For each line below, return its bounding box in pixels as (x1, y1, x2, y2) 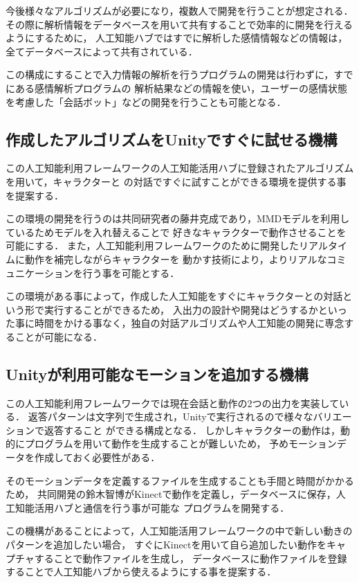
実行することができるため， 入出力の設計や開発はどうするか (44, 302, 318, 316)
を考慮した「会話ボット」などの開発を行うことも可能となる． (6, 94, 286, 109)
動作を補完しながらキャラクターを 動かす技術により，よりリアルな (24, 251, 327, 266)
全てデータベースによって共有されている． (6, 44, 198, 58)
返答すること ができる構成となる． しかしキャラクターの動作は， (44, 422, 341, 437)
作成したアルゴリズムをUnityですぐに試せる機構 (6, 128, 338, 150)
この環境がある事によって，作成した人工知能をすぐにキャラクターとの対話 (6, 289, 343, 303)
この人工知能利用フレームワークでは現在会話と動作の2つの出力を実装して (6, 395, 340, 410)
